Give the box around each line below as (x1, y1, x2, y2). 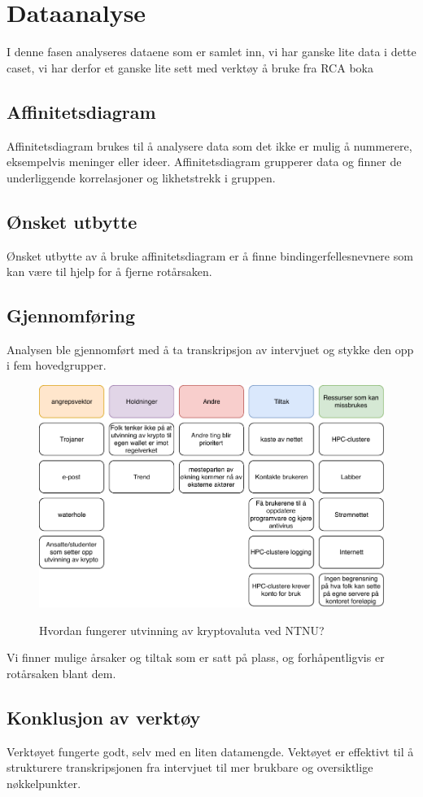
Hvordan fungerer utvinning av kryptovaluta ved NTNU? (39, 621, 325, 638)
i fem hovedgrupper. (7, 357, 107, 374)
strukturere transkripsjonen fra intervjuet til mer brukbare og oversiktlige (7, 759, 373, 776)
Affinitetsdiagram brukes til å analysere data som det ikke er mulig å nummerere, (7, 137, 412, 154)
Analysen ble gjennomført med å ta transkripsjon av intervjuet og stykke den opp (7, 340, 414, 357)
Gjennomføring (7, 303, 136, 328)
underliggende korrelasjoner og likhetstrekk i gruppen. (7, 169, 276, 186)
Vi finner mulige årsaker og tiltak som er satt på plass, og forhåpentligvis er (7, 649, 385, 666)
